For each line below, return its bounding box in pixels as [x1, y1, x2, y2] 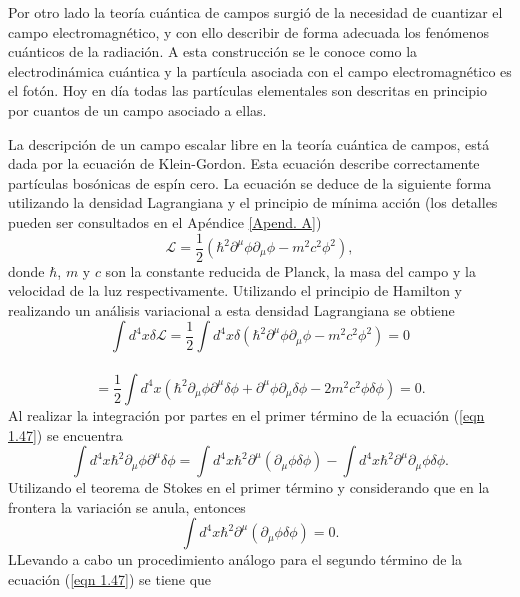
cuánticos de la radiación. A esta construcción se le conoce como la [8, 41, 418, 62]
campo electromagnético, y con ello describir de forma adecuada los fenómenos [8, 21, 490, 42]
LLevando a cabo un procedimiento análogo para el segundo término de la [8, 549, 463, 570]
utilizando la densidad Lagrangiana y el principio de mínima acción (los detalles [8, 192, 498, 213]
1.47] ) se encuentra [8, 424, 123, 445]
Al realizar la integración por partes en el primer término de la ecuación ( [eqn [8, 404, 485, 425]
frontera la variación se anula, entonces [8, 496, 246, 517]
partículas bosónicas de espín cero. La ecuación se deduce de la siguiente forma [8, 172, 492, 193]
